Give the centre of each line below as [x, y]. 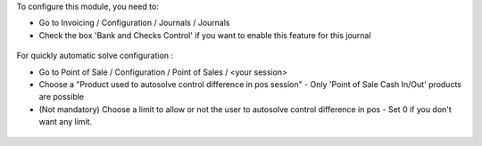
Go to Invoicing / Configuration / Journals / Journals [134, 23]
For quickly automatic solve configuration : [95, 56]
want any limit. [66, 122]
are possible [62, 97]
